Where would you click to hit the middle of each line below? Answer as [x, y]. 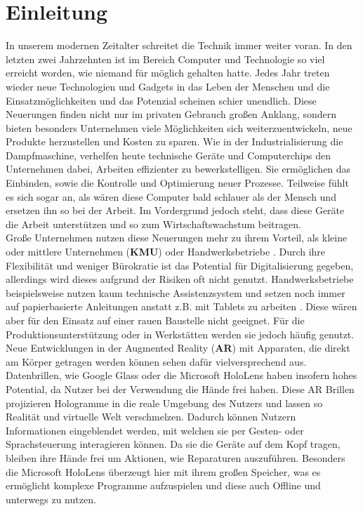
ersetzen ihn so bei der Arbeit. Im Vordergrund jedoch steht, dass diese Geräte [175, 210]
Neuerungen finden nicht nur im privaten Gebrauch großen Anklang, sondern [171, 114]
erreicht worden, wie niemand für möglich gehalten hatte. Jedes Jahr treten [168, 73]
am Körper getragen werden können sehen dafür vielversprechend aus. [156, 361]
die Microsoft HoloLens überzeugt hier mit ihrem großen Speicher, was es [163, 471]
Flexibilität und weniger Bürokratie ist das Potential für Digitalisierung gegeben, [180, 265]
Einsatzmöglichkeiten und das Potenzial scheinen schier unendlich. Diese [161, 100]
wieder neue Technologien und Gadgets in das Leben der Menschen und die [168, 86]
